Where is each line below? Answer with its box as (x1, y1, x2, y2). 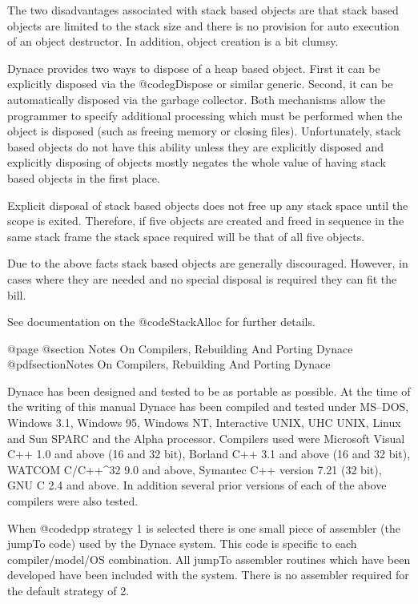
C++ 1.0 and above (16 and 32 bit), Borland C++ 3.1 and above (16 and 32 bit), (7, 445, 411, 462)
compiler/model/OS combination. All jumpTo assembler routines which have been (7, 550, 411, 567)
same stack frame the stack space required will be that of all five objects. (7, 228, 365, 244)
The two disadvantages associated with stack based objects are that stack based (7, 2, 399, 18)
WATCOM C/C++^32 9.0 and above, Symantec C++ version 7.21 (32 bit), (7, 461, 382, 477)
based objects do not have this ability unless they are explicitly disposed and (7, 138, 384, 155)
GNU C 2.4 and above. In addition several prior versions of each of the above (7, 477, 387, 493)
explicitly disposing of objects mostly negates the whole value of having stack (7, 154, 386, 171)
